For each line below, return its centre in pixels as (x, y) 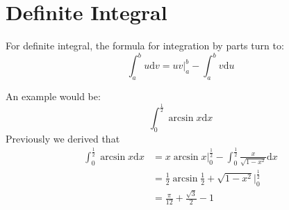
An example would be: (53, 96)
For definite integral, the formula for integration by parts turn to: (145, 46)
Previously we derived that (63, 138)
